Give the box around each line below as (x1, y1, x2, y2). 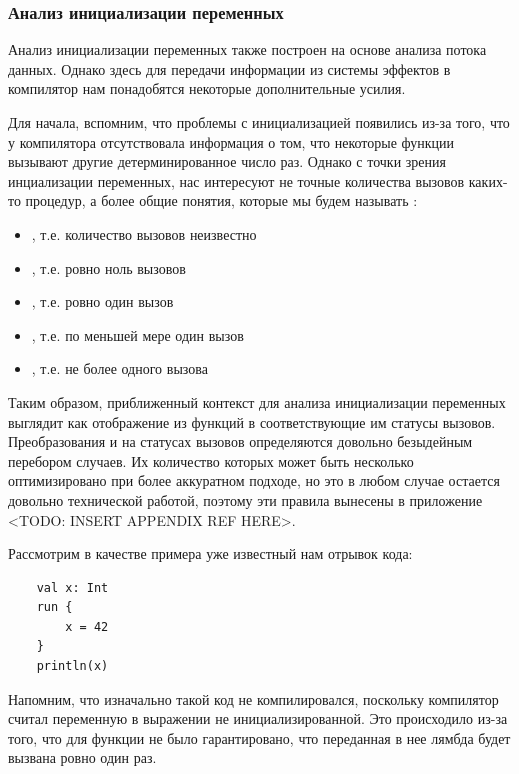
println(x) (36, 659, 109, 674)
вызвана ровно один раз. (8, 747, 157, 768)
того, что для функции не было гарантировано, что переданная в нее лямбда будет (8, 727, 511, 748)
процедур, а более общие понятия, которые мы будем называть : (25, 190, 418, 211)
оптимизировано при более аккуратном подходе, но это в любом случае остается (8, 470, 500, 491)
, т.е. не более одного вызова (31, 358, 208, 379)
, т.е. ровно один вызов (31, 291, 174, 312)
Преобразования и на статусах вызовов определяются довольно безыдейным (8, 431, 473, 452)
